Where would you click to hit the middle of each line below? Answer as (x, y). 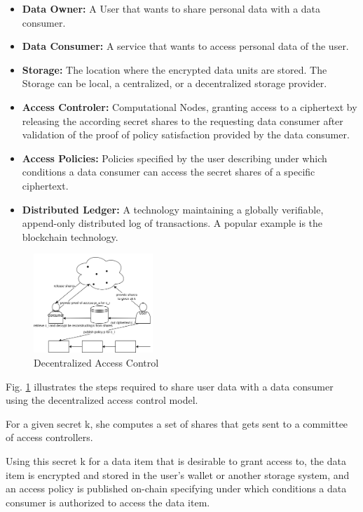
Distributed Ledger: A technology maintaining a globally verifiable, (173, 209)
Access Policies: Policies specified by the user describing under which (174, 158)
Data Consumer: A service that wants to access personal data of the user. (185, 46)
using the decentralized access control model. (102, 400)
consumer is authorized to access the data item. (108, 502)
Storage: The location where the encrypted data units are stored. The (174, 69)
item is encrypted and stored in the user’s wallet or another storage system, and (178, 474)
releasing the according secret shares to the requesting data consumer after (183, 120)
